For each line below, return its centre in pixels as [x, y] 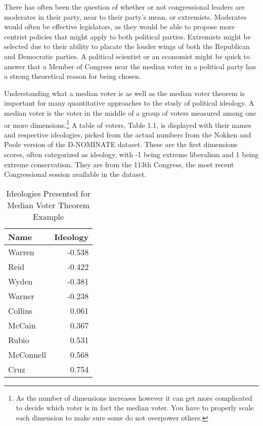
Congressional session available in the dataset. [75, 174]
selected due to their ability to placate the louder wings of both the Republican [127, 46]
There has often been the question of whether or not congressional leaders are [124, 7]
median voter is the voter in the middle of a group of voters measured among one [130, 112]
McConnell [27, 354]
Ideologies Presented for [48, 193]
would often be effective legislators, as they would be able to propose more [120, 27]
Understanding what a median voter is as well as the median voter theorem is [124, 93]
